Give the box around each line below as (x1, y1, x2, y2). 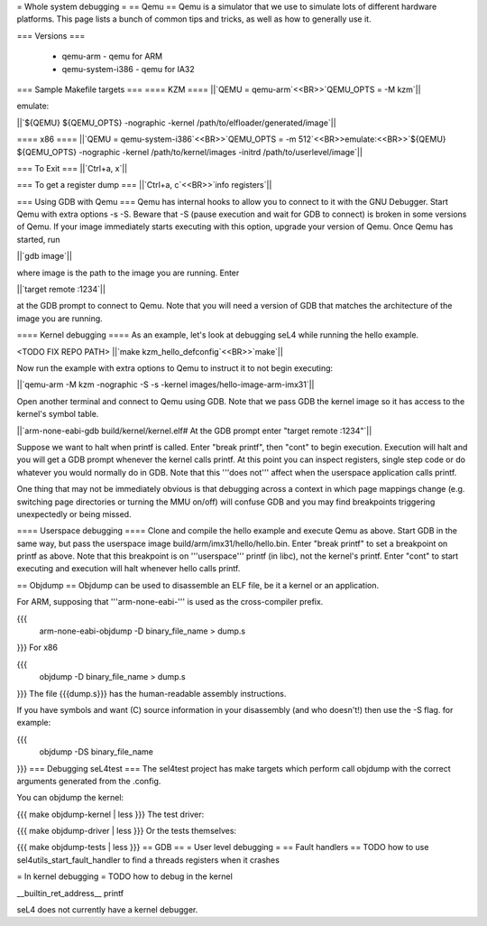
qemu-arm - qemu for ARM (61, 51, 162, 62)
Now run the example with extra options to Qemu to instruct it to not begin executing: (16, 362, 334, 374)
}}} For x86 (16, 642, 59, 653)
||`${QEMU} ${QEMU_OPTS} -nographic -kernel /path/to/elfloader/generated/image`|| (16, 117, 337, 128)
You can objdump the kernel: (16, 792, 124, 803)
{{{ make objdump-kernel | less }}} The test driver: (16, 809, 205, 820)
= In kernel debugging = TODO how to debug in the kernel (16, 871, 234, 882)
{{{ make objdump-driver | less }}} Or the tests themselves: (16, 826, 237, 837)
